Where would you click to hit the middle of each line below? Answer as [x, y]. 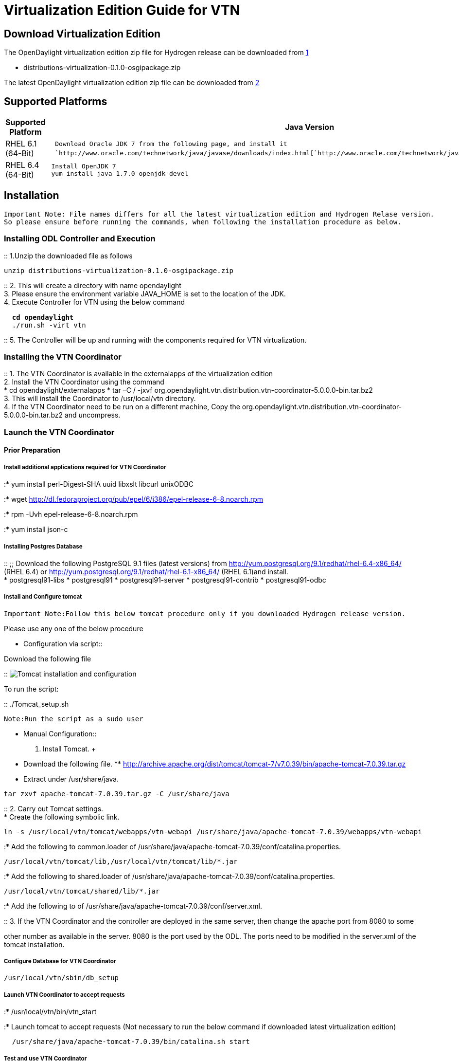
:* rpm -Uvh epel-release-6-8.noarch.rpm [71, 514]
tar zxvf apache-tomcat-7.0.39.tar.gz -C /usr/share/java [117, 794]
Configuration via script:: [63, 643]
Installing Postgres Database [43, 546]
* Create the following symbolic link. [62, 817]
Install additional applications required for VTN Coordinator [85, 467]
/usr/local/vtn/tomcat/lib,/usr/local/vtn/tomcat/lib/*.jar [121, 861]
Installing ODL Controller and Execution [80, 239]
